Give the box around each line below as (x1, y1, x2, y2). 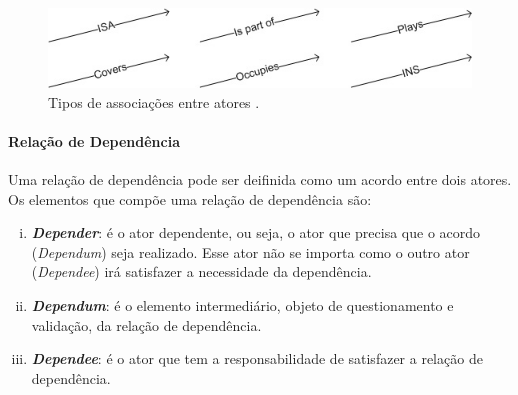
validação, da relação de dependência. (31, 314, 262, 335)
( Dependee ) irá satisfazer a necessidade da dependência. (31, 261, 372, 282)
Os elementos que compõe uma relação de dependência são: (8, 188, 372, 209)
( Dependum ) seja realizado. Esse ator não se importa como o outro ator (31, 241, 470, 262)
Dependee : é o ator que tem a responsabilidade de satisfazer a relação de (31, 348, 483, 369)
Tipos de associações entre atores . (48, 91, 260, 112)
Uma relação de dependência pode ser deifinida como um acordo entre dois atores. (8, 168, 512, 189)
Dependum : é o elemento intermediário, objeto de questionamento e (31, 294, 454, 315)
